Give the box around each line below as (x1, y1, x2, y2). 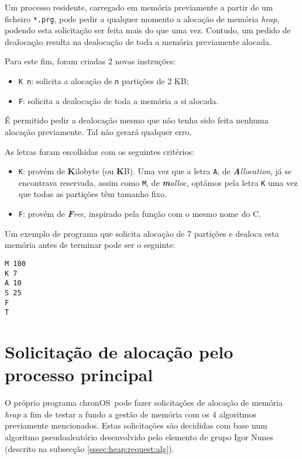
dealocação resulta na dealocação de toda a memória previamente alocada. (5, 35, 272, 47)
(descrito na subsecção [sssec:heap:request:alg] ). (5, 442, 174, 454)
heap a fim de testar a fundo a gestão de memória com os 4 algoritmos (5, 408, 257, 420)
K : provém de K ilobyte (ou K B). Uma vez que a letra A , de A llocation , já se (18, 165, 292, 177)
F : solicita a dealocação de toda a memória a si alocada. (18, 94, 219, 106)
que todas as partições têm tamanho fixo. (18, 188, 167, 200)
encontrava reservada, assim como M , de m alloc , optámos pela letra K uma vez (18, 176, 298, 188)
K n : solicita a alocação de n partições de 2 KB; (18, 75, 189, 87)
